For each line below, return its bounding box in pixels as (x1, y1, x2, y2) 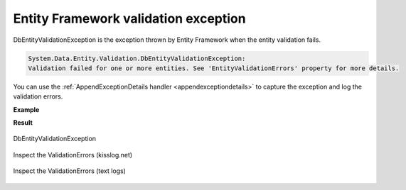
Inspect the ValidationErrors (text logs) (13, 167, 126, 175)
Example (13, 105, 40, 113)
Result (13, 118, 33, 127)
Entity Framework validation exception (13, 11, 246, 26)
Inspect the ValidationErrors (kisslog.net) (13, 150, 133, 159)
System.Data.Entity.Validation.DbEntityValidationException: (28, 54, 246, 62)
